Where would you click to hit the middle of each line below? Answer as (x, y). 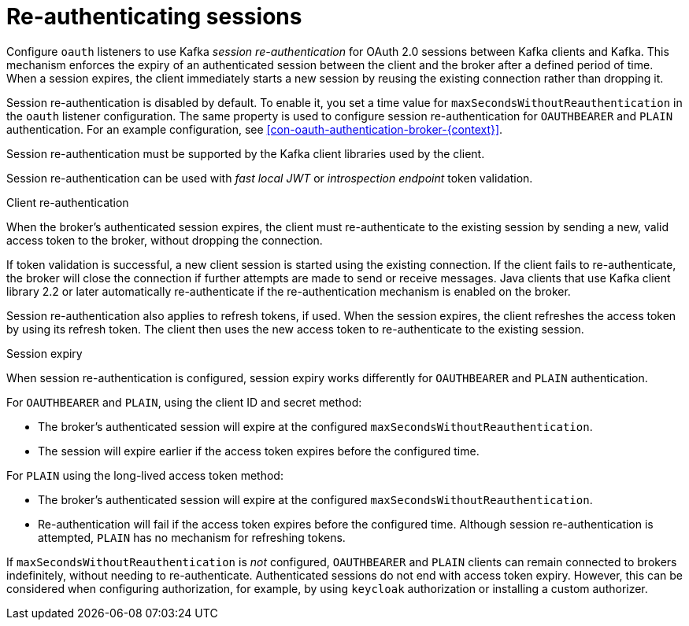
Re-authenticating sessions (154, 17)
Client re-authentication (68, 202)
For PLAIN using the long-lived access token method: (145, 475)
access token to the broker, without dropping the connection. (165, 240)
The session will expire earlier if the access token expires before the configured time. (259, 451)
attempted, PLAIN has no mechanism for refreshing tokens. (192, 537)
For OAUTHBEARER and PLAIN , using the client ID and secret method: (184, 402)
